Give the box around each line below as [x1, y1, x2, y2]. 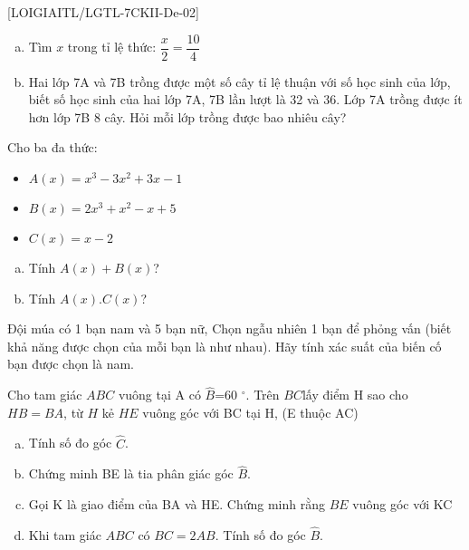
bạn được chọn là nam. [7, 354, 135, 373]
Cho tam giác [7, 385, 82, 404]
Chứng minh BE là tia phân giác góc [28, 464, 234, 483]
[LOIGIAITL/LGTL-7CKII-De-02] [7, 3, 199, 21]
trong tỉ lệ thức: [67, 37, 157, 56]
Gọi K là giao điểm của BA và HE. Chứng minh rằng [28, 495, 325, 514]
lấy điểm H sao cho [301, 385, 408, 404]
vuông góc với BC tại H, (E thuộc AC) [142, 402, 359, 421]
